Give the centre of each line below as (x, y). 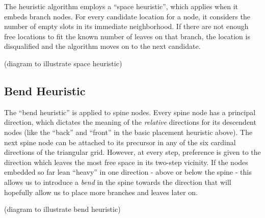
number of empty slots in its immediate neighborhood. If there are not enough (126, 26)
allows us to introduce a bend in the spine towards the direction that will (118, 182)
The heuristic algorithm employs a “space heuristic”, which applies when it (121, 6)
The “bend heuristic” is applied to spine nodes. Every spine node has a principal (130, 112)
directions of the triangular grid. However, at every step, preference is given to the (132, 152)
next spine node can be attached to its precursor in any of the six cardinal (120, 142)
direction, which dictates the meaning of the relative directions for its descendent (130, 122)
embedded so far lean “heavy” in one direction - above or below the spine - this (128, 172)
